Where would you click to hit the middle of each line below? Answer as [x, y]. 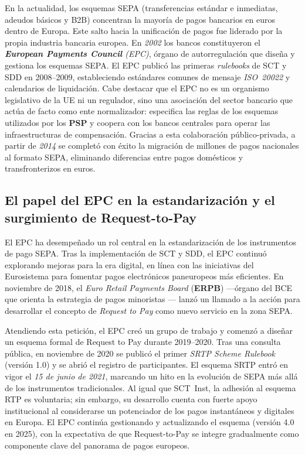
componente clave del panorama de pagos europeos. [97, 445]
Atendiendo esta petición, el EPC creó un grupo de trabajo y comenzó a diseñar [149, 330]
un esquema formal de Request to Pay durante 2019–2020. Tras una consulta [143, 342]
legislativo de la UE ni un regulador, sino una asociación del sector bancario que [149, 99]
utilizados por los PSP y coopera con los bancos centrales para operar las [138, 122]
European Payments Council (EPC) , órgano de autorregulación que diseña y [150, 54]
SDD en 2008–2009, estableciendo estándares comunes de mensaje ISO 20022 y [148, 76]
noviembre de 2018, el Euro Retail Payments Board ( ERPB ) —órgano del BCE [149, 287]
